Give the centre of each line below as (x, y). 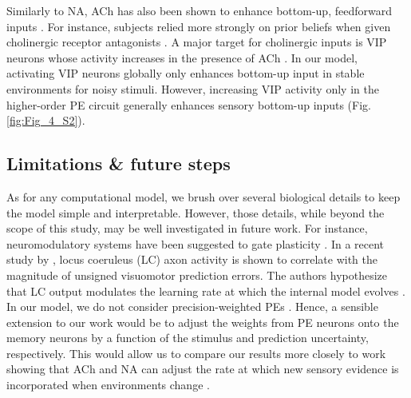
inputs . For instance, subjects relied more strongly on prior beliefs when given (199, 26)
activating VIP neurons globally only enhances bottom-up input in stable (186, 73)
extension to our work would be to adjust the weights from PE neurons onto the (203, 322)
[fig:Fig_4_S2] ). (46, 120)
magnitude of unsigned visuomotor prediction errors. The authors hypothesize (197, 275)
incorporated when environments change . (108, 385)
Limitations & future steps (119, 163)
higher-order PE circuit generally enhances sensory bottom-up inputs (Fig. (189, 104)
